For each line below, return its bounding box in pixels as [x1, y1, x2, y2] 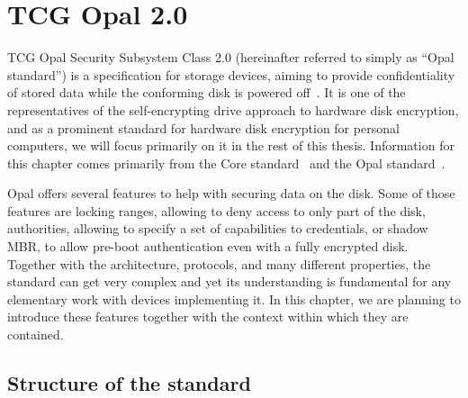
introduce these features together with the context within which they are [7, 307, 409, 326]
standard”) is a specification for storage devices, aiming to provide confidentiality [7, 65, 455, 84]
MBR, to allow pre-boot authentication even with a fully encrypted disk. [7, 237, 409, 256]
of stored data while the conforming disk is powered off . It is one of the [7, 83, 406, 102]
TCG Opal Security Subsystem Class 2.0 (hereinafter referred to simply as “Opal [7, 48, 454, 67]
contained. [7, 325, 64, 344]
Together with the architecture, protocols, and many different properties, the [7, 254, 431, 273]
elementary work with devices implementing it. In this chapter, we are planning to [7, 289, 461, 308]
